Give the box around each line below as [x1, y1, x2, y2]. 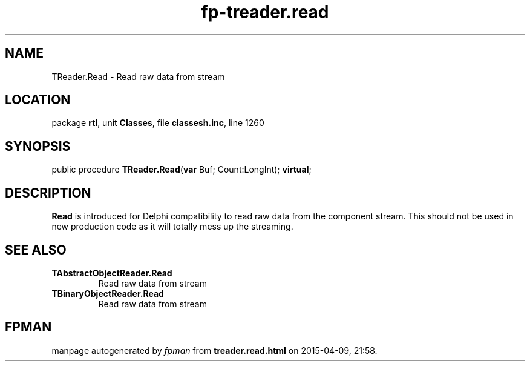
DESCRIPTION [5, 185, 91, 201]
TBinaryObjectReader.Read [51, 288, 164, 299]
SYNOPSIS [5, 138, 71, 154]
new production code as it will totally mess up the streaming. [51, 221, 293, 232]
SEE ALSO [5, 242, 67, 258]
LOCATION [5, 92, 71, 108]
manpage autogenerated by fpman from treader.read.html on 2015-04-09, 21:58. [51, 345, 378, 356]
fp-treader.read [201, 2, 329, 22]
